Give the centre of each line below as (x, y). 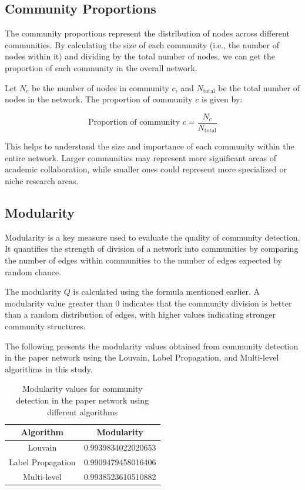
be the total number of (259, 87)
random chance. (33, 271)
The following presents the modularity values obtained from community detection (152, 346)
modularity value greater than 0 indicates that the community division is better (148, 303)
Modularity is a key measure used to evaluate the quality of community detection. (152, 237)
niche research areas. (42, 181)
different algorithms (83, 411)
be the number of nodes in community (100, 87)
